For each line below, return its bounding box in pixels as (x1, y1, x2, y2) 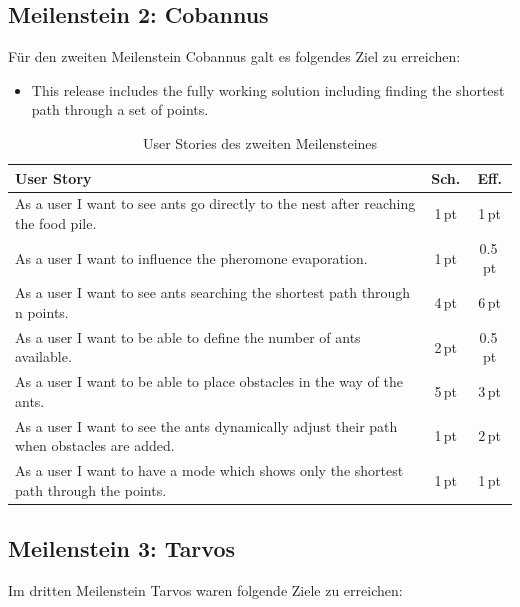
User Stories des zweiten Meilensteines (142, 132, 378, 153)
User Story (15, 167, 92, 188)
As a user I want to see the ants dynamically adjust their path (15, 415, 398, 436)
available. (15, 346, 72, 367)
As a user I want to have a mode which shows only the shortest (15, 460, 404, 481)
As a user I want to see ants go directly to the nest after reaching (15, 193, 416, 214)
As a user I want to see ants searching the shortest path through (15, 282, 410, 303)
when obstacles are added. (15, 435, 175, 456)
